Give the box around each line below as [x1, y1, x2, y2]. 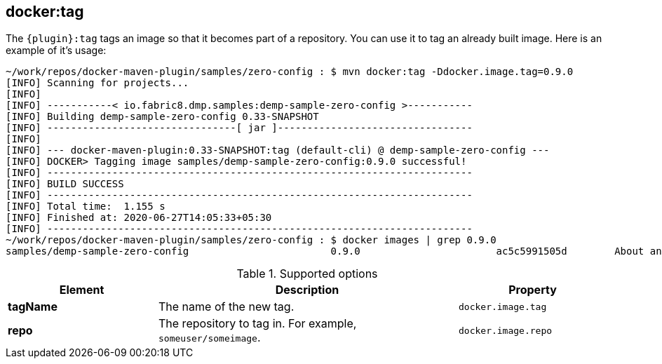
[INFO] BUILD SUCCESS [6, 178, 124, 190]
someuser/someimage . [158, 330, 261, 345]
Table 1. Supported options [236, 267, 378, 281]
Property [508, 283, 557, 297]
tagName [8, 299, 58, 314]
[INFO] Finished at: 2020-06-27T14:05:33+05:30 [6, 212, 272, 224]
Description [275, 283, 339, 297]
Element [59, 283, 104, 297]
